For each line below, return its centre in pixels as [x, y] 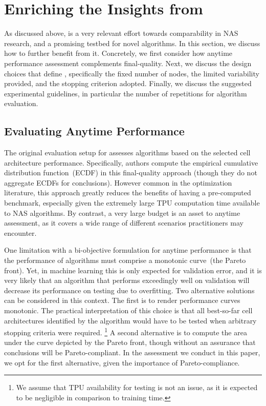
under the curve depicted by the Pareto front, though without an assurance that [130, 342]
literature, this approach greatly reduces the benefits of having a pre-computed [128, 192]
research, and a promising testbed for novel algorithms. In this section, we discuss [132, 43]
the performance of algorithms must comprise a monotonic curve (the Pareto [125, 260]
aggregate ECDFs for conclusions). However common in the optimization [118, 182]
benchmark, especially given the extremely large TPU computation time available [132, 203]
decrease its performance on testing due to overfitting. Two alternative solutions [129, 290]
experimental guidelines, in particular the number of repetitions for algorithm [126, 93]
